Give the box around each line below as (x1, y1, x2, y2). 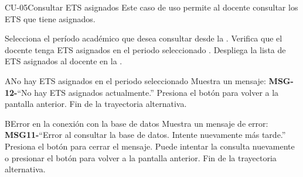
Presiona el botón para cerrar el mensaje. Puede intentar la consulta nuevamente (5, 140, 295, 152)
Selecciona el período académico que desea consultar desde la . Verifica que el (5, 32, 282, 44)
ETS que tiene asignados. (5, 12, 96, 25)
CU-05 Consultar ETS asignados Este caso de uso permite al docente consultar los (5, 1, 298, 13)
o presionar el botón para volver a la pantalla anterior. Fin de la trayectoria (5, 151, 277, 164)
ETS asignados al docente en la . (5, 55, 122, 67)
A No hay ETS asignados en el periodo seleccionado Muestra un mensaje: (5, 74, 266, 86)
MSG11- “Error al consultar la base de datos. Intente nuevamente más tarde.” (5, 129, 286, 141)
